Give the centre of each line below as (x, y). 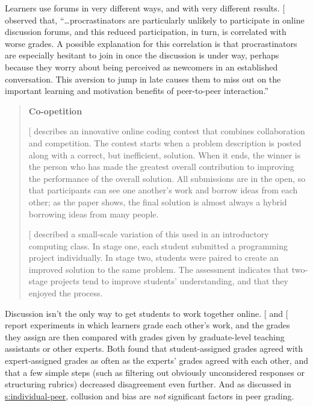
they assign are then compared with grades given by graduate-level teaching (145, 336)
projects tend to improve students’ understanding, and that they (169, 281)
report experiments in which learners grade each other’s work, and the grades (147, 325)
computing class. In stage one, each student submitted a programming (158, 245)
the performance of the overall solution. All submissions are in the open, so (167, 178)
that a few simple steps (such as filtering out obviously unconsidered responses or (155, 372)
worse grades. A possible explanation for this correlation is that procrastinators (151, 43)
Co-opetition (55, 111)
